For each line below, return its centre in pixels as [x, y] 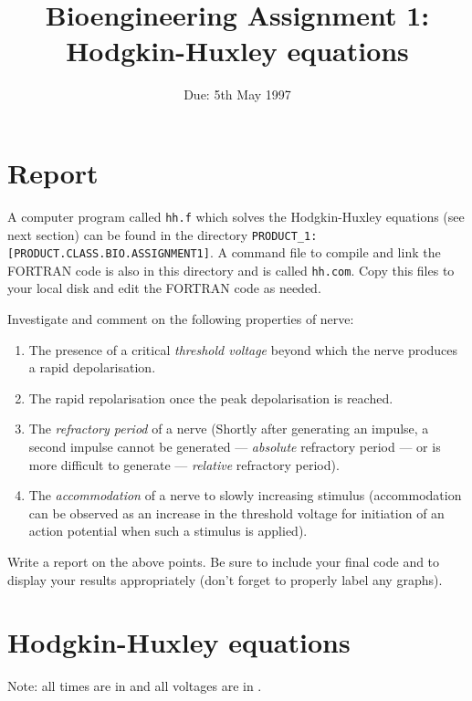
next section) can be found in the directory [128, 234]
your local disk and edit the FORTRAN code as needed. [164, 288]
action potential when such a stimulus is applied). [168, 531]
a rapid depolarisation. [92, 367]
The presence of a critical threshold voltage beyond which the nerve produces [243, 349]
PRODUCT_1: [284, 236]
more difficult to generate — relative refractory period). [184, 464]
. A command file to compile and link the [325, 252]
